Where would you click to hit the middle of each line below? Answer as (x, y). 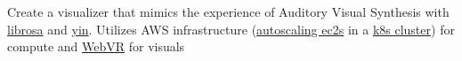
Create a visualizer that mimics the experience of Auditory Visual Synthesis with (228, 11)
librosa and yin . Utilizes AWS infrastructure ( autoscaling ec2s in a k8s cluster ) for (231, 29)
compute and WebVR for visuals (96, 46)
